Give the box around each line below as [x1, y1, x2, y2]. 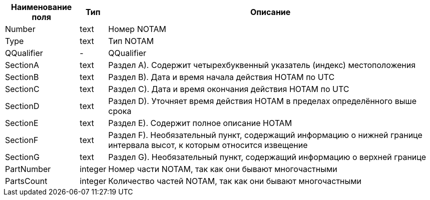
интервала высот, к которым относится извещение [108, 140, 308, 150]
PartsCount [5, 176, 48, 186]
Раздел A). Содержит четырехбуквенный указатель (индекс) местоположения [108, 60, 416, 70]
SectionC [5, 84, 40, 94]
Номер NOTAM [108, 24, 166, 34]
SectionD [5, 101, 40, 111]
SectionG [5, 152, 40, 162]
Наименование [11, 2, 72, 12]
